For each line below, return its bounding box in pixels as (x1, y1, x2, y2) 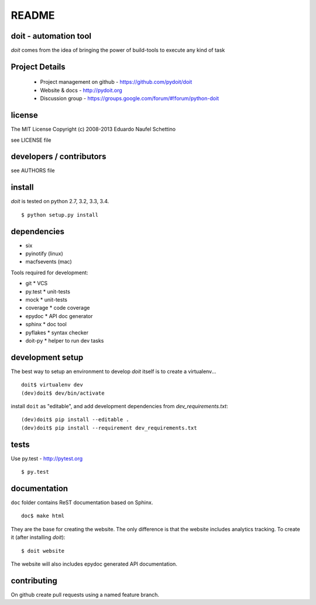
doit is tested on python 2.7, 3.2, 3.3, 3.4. (11, 198, 109, 205)
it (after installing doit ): (11, 534, 66, 541)
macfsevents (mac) (25, 258, 73, 265)
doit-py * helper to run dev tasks (25, 337, 104, 344)
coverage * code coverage (25, 305, 90, 312)
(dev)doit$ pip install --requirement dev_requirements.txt (21, 425, 197, 431)
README (11, 9, 55, 22)
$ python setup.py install (21, 211, 99, 218)
